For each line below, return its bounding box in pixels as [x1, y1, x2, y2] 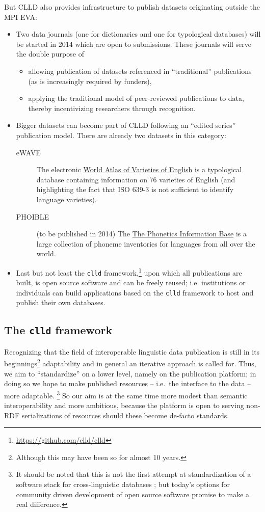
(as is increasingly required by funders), [28, 75, 152, 86]
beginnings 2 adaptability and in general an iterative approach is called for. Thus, [4, 357, 256, 369]
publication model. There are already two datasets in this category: [16, 129, 227, 140]
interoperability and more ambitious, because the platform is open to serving [4, 400, 244, 411]
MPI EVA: [4, 11, 37, 22]
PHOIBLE [16, 211, 49, 222]
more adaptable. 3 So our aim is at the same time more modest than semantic [4, 388, 248, 400]
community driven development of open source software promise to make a [16, 489, 250, 499]
